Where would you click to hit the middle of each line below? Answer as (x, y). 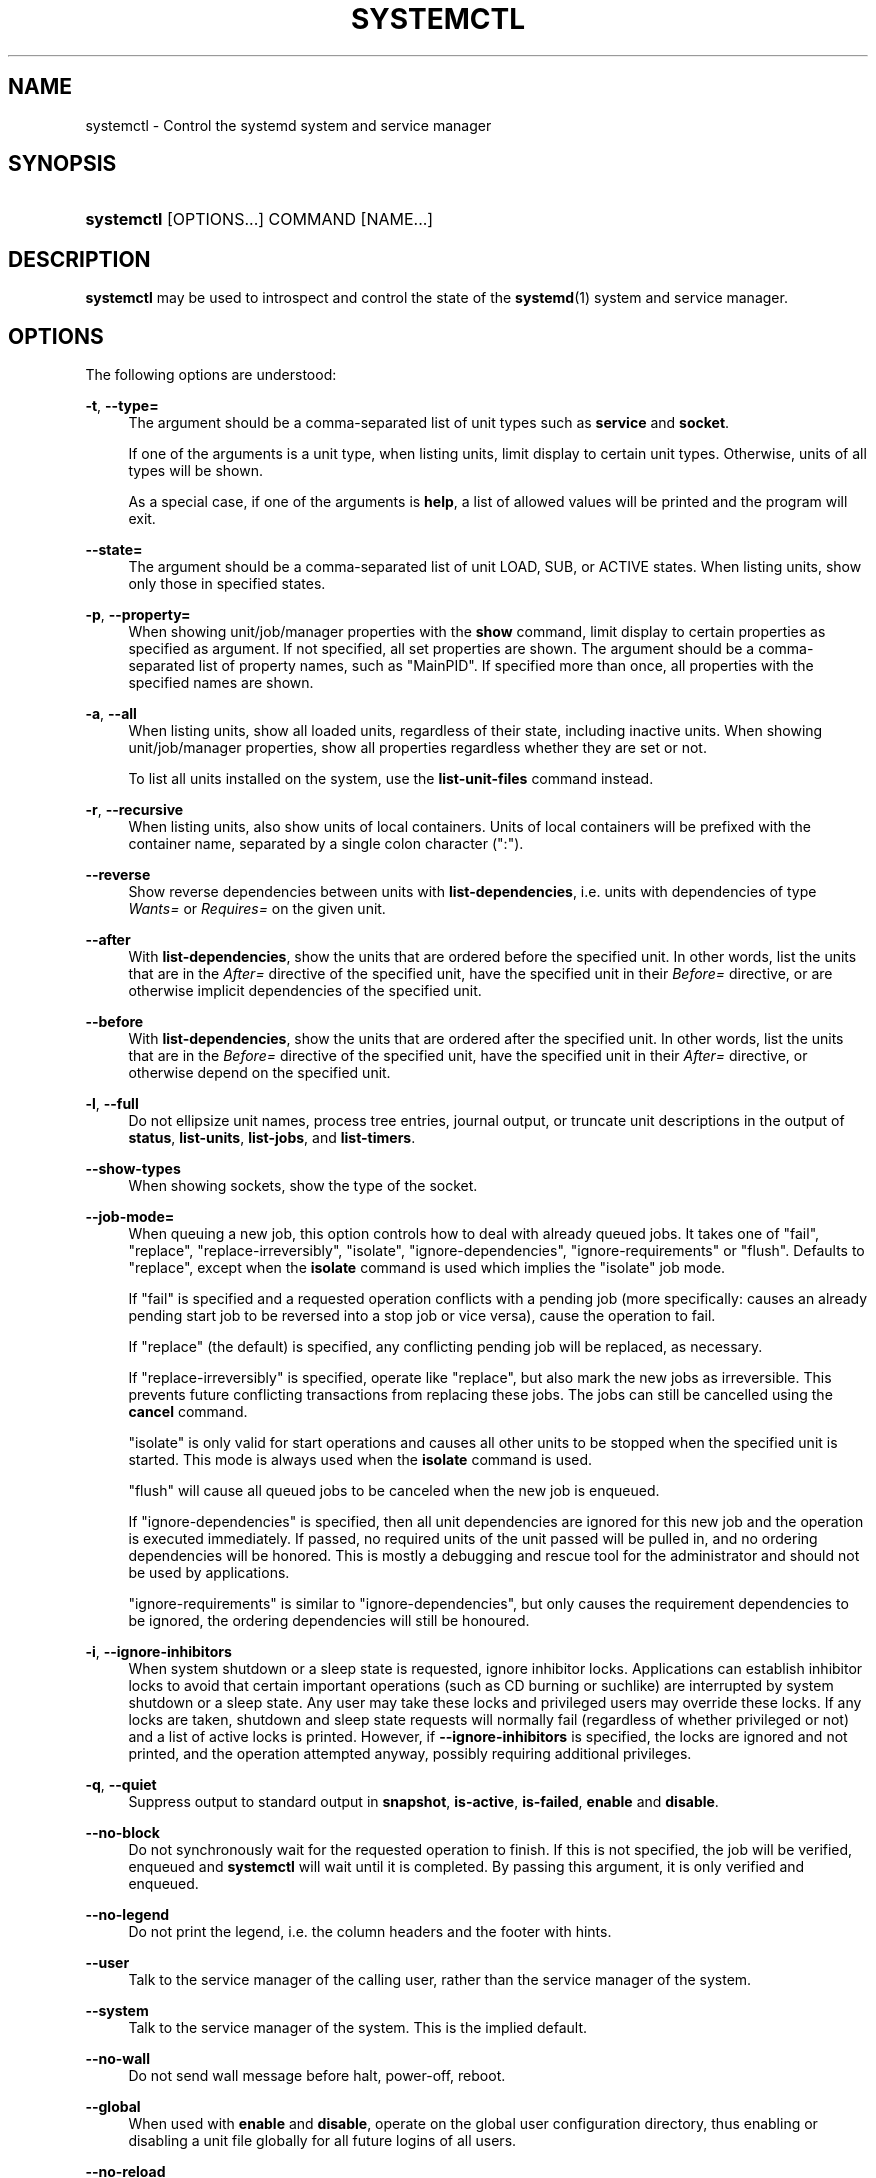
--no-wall (117, 2059)
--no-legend (127, 1915)
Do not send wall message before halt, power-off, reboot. (317, 2076)
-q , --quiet (121, 1785)
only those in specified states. (227, 584)
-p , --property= (138, 615)
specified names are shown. (221, 683)
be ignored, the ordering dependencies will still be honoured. (329, 1621)
